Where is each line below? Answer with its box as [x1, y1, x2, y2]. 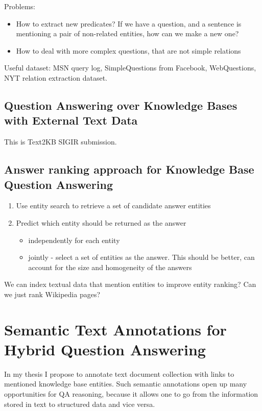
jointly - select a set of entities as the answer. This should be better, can [28, 252, 255, 262]
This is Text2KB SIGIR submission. [4, 136, 117, 147]
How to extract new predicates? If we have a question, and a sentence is [16, 18, 242, 29]
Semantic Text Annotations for [4, 319, 227, 340]
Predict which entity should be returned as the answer [16, 217, 186, 228]
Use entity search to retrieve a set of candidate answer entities [16, 200, 211, 211]
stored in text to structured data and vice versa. [4, 398, 155, 409]
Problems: [4, 1, 35, 11]
